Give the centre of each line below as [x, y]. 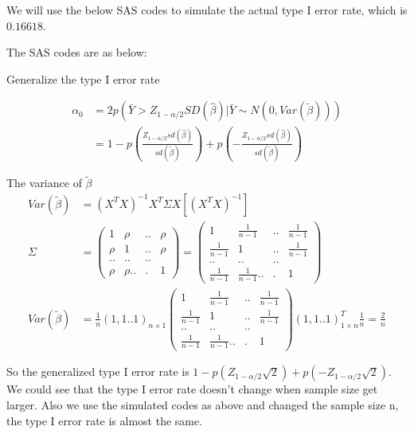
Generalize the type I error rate [83, 78]
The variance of [44, 183]
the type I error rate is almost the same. [105, 420]
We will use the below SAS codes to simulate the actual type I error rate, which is [207, 10]
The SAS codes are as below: [77, 52]
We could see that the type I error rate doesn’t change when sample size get [192, 389]
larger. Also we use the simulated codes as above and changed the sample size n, [203, 405]
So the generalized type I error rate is [98, 371]
